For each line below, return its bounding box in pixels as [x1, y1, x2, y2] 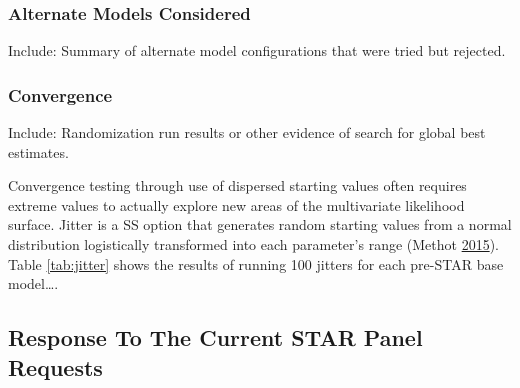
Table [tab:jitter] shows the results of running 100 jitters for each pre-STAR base [8, 253, 504, 274]
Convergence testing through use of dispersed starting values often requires [8, 175, 467, 196]
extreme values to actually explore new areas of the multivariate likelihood [8, 194, 465, 215]
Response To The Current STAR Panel [8, 322, 423, 353]
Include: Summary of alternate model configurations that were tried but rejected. [8, 40, 506, 61]
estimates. [8, 141, 69, 162]
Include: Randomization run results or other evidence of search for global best [8, 122, 486, 143]
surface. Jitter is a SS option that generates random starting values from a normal [8, 214, 512, 235]
